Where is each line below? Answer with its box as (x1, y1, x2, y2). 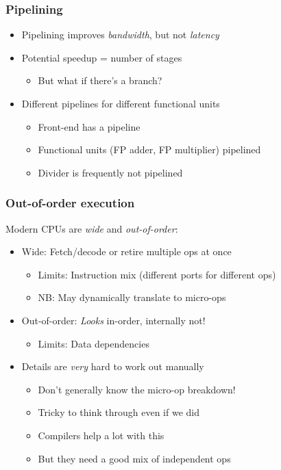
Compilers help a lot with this (38, 428, 164, 442)
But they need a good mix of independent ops (38, 451, 231, 465)
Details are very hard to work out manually (21, 359, 204, 374)
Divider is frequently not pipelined (38, 165, 183, 179)
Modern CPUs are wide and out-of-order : (5, 221, 178, 235)
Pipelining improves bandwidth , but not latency (21, 27, 219, 42)
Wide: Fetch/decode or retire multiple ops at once (21, 244, 232, 259)
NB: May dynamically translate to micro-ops (38, 290, 226, 304)
